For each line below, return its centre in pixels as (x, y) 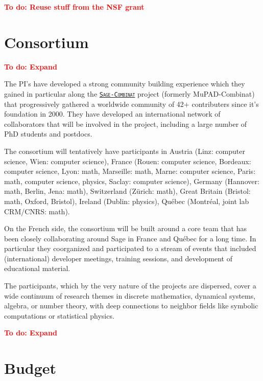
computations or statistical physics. (59, 315)
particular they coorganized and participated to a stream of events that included (130, 248)
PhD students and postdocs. (48, 134)
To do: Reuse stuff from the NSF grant (74, 7)
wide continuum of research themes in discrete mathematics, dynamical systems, (130, 295)
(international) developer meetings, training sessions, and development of (118, 258)
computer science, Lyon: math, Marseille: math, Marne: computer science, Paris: (130, 171)
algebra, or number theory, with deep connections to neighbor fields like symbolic (131, 306)
